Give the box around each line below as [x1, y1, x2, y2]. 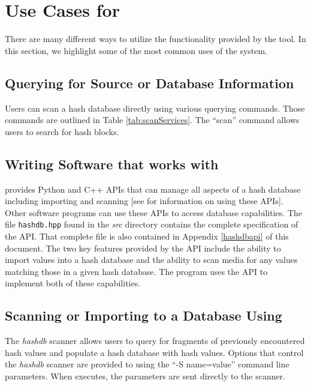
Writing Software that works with [5, 154, 219, 173]
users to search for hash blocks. [5, 125, 119, 137]
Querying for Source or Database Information [5, 73, 294, 92]
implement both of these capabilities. [5, 277, 141, 289]
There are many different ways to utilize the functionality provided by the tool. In [5, 32, 306, 45]
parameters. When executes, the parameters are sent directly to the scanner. [5, 369, 286, 382]
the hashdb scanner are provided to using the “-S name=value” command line [5, 358, 289, 370]
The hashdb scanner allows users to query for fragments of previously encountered [5, 334, 305, 347]
